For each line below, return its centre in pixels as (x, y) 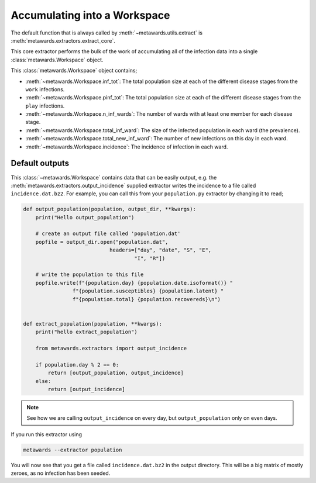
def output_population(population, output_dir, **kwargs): (109, 209)
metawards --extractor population (73, 450)
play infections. (45, 106)
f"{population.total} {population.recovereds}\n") (147, 299)
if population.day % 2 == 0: (77, 365)
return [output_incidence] (86, 389)
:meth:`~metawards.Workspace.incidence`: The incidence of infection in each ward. (127, 147)
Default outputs (40, 163)
